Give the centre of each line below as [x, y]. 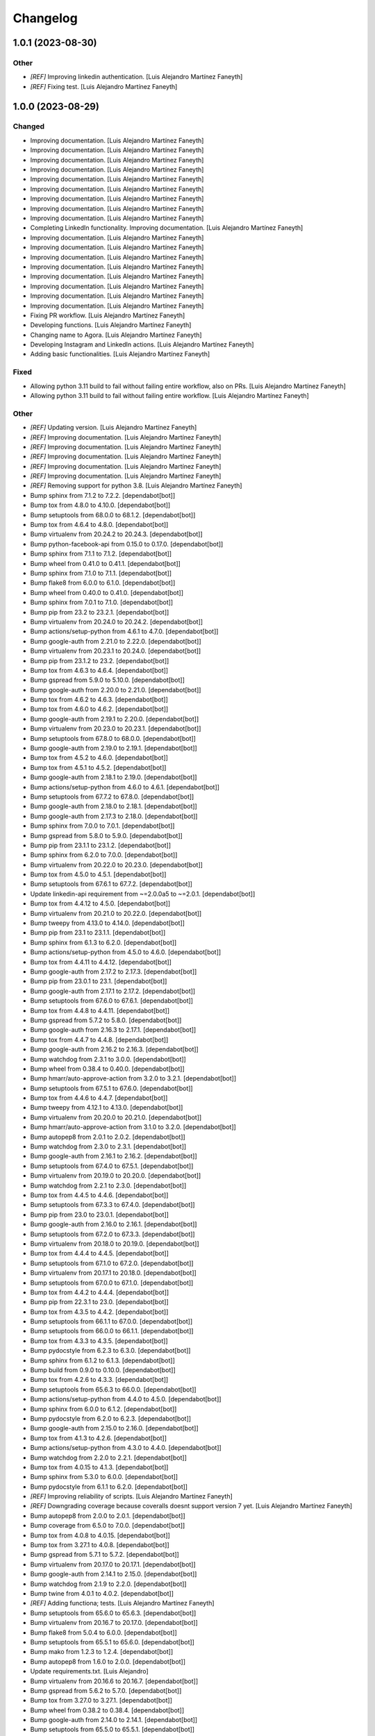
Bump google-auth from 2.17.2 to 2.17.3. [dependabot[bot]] [114, 971]
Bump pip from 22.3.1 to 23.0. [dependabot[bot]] [100, 1302]
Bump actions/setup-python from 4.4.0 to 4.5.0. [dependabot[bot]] [126, 1399]
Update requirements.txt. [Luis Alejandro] [89, 1671]
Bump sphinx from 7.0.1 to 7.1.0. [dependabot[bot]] [102, 602]
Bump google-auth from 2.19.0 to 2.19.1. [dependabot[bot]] [114, 748]
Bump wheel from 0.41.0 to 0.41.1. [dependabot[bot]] [105, 563]
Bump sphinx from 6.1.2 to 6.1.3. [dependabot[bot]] [102, 1360]
